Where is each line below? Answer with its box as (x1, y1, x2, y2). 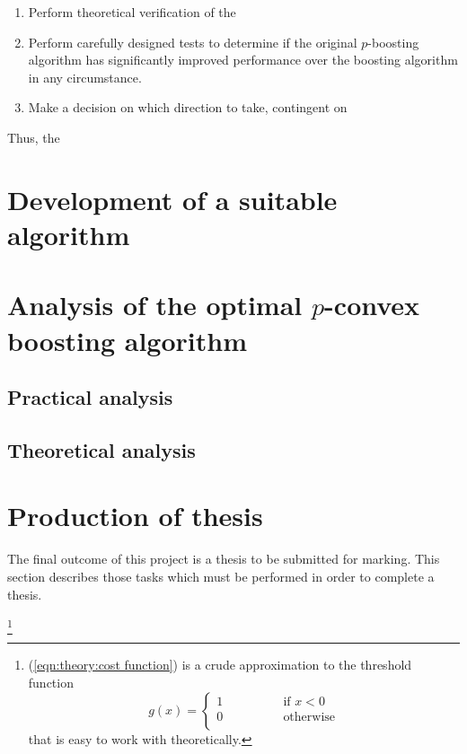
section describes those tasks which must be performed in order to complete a (7, 566, 435, 585)
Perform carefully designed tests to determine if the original (28, 32, 357, 51)
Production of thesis (7, 497, 263, 534)
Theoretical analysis (7, 435, 196, 463)
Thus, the (7, 127, 60, 146)
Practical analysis (7, 383, 173, 411)
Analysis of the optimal (7, 286, 303, 323)
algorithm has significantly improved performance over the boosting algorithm (28, 50, 458, 69)
